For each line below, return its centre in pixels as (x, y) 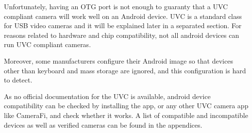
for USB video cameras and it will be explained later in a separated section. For (123, 25)
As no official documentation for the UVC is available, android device (107, 96)
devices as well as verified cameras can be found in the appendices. (103, 125)
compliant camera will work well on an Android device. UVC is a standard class (123, 16)
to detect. (18, 80)
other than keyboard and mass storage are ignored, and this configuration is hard (125, 70)
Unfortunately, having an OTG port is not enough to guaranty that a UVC (116, 6)
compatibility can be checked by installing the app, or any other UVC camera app (126, 106)
